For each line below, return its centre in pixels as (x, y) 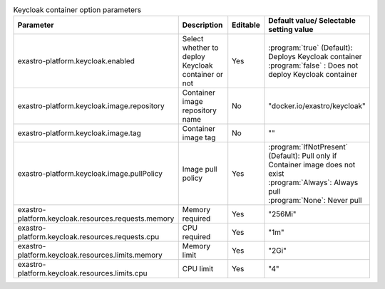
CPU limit (198, 269)
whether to (200, 48)
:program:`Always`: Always (313, 183)
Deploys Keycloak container (315, 57)
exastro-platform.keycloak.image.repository (91, 106)
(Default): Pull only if (303, 156)
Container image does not (312, 165)
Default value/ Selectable (312, 21)
